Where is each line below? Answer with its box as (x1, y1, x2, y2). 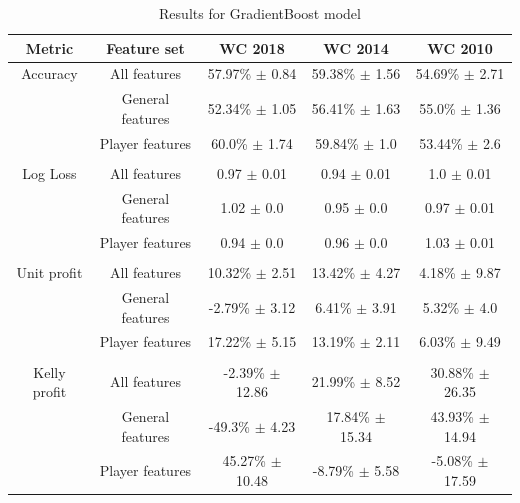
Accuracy (21, 63, 78, 84)
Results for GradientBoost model (159, 3, 361, 23)
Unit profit (16, 262, 83, 283)
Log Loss (22, 162, 77, 183)
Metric (25, 37, 74, 58)
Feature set (106, 37, 185, 58)
